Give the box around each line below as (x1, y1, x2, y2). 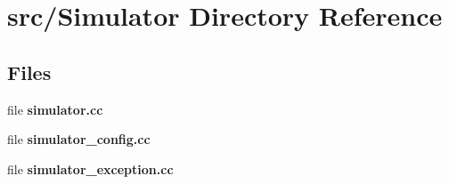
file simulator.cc (7, 100, 103, 118)
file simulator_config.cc (7, 130, 151, 148)
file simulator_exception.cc (7, 159, 174, 178)
